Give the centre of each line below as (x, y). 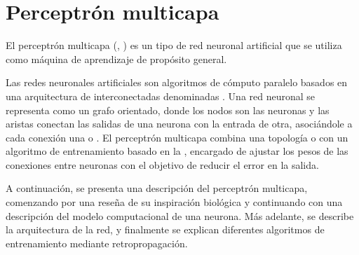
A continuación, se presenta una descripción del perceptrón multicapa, (157, 188)
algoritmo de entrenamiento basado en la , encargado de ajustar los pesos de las (177, 151)
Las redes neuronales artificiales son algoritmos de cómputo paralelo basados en (177, 82)
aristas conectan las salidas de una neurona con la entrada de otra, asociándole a (179, 124)
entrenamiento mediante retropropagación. (97, 243)
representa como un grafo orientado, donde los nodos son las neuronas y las (168, 110)
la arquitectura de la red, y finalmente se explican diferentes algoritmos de (165, 229)
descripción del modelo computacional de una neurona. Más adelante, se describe (180, 215)
